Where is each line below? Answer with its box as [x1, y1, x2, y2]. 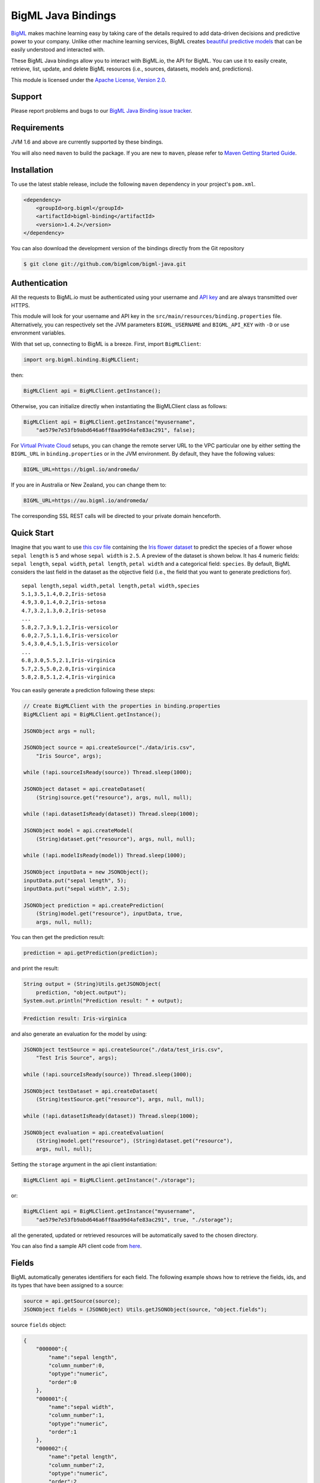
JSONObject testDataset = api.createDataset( [23, 1087, 158, 1094]
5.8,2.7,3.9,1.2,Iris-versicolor [21, 623, 119, 631]
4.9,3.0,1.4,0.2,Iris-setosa [21, 599, 106, 606]
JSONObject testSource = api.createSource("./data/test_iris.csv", [23, 1046, 224, 1053]
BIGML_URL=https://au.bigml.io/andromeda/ [23, 497, 149, 504]
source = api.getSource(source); [23, 1298, 121, 1304]
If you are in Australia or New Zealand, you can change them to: [11, 481, 167, 489]
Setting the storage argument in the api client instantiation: [11, 1161, 157, 1168]
